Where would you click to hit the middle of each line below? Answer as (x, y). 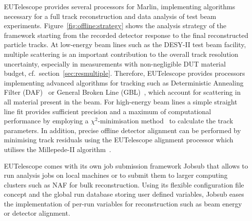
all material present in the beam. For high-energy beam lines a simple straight (121, 101)
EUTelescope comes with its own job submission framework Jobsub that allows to (126, 165)
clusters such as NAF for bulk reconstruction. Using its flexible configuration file (124, 184)
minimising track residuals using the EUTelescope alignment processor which (119, 140)
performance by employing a (46, 121)
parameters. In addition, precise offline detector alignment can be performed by (123, 130)
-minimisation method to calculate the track (165, 121)
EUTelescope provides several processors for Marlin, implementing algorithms (120, 6)
